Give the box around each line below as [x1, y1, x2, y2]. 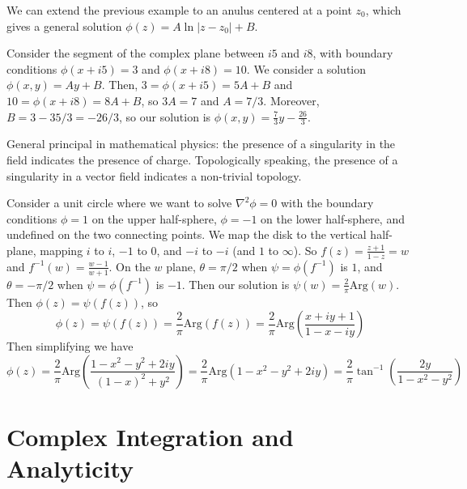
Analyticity [6, 452, 134, 485]
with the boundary [280, 194, 374, 211]
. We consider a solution [246, 60, 367, 77]
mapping [40, 241, 83, 258]
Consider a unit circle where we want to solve [6, 194, 232, 211]
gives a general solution [6, 17, 122, 34]
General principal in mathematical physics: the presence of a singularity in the [6, 135, 396, 152]
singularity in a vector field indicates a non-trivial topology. [6, 167, 302, 184]
